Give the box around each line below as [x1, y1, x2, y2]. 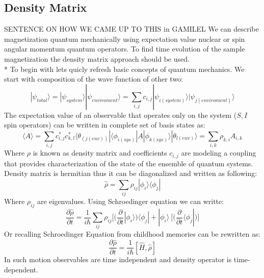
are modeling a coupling [181, 147, 256, 158]
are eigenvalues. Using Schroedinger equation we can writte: [37, 196, 224, 207]
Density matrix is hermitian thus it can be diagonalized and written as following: [4, 168, 257, 179]
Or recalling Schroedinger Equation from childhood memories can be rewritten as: [4, 229, 260, 239]
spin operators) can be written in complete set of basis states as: [4, 119, 205, 130]
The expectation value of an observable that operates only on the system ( [4, 109, 237, 120]
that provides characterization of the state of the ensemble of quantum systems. [4, 158, 253, 168]
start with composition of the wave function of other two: [4, 73, 183, 84]
